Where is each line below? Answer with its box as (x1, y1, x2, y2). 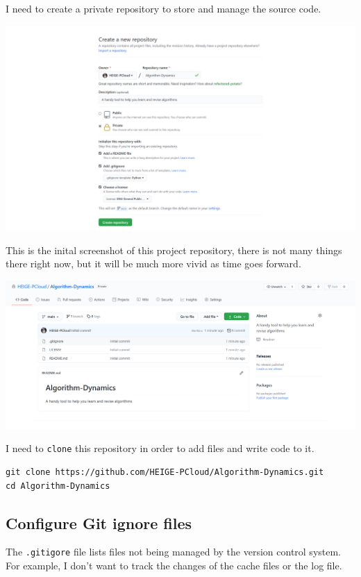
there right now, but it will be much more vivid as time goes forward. (6, 256, 301, 271)
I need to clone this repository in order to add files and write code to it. (6, 441, 314, 455)
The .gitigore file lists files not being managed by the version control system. (6, 544, 342, 559)
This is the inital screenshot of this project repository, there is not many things (6, 242, 342, 257)
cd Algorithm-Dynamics (6, 480, 110, 491)
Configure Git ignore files (6, 512, 192, 533)
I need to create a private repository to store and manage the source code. (6, 1, 321, 15)
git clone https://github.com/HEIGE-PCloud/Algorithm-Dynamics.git (6, 467, 324, 478)
